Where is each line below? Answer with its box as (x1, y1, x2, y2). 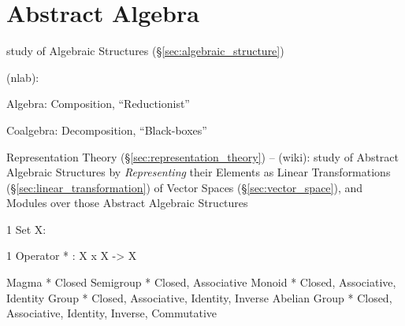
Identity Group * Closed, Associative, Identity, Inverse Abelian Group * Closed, (6, 289, 392, 306)
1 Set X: (6, 220, 46, 237)
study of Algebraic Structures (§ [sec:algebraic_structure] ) (6, 43, 284, 59)
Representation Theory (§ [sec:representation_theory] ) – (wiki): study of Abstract (6, 148, 399, 165)
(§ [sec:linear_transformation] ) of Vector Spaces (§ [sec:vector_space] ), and (6, 179, 363, 195)
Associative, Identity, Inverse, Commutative (6, 305, 217, 321)
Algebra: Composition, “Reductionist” (6, 95, 190, 112)
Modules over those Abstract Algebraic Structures (6, 194, 248, 211)
